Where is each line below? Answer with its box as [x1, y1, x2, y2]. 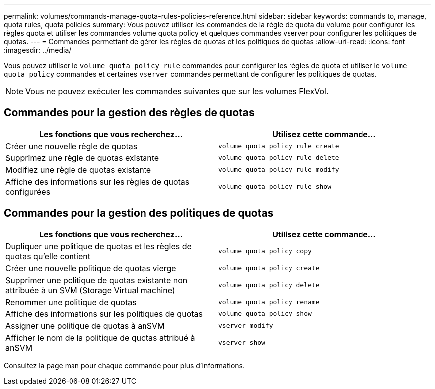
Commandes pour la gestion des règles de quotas [4, 106, 255, 119]
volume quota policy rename [218, 298, 320, 306]
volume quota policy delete [218, 281, 320, 289]
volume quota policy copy [218, 247, 312, 255]
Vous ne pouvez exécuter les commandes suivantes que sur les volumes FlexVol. [25, 86, 329, 96]
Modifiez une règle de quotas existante [5, 164, 151, 175]
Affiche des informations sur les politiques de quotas [5, 309, 203, 319]
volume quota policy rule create [218, 142, 339, 150]
